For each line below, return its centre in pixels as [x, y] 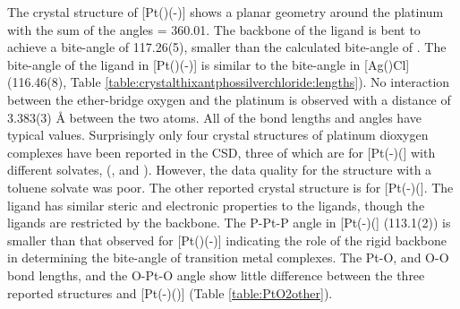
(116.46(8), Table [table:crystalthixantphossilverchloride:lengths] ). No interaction [229, 82]
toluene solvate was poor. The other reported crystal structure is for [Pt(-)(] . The [230, 187]
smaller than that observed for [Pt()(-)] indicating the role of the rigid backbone [227, 240]
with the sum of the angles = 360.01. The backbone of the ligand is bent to [214, 29]
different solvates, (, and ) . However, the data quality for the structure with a [220, 170]
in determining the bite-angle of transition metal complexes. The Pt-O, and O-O [228, 257]
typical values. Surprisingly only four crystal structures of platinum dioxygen [218, 135]
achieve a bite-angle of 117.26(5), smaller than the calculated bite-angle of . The [227, 47]
